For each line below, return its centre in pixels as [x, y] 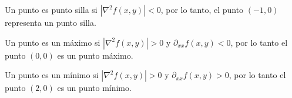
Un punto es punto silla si [51, 9]
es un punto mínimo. [94, 88]
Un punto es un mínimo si [52, 75]
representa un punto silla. [51, 22]
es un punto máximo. [95, 55]
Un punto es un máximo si [53, 42]
